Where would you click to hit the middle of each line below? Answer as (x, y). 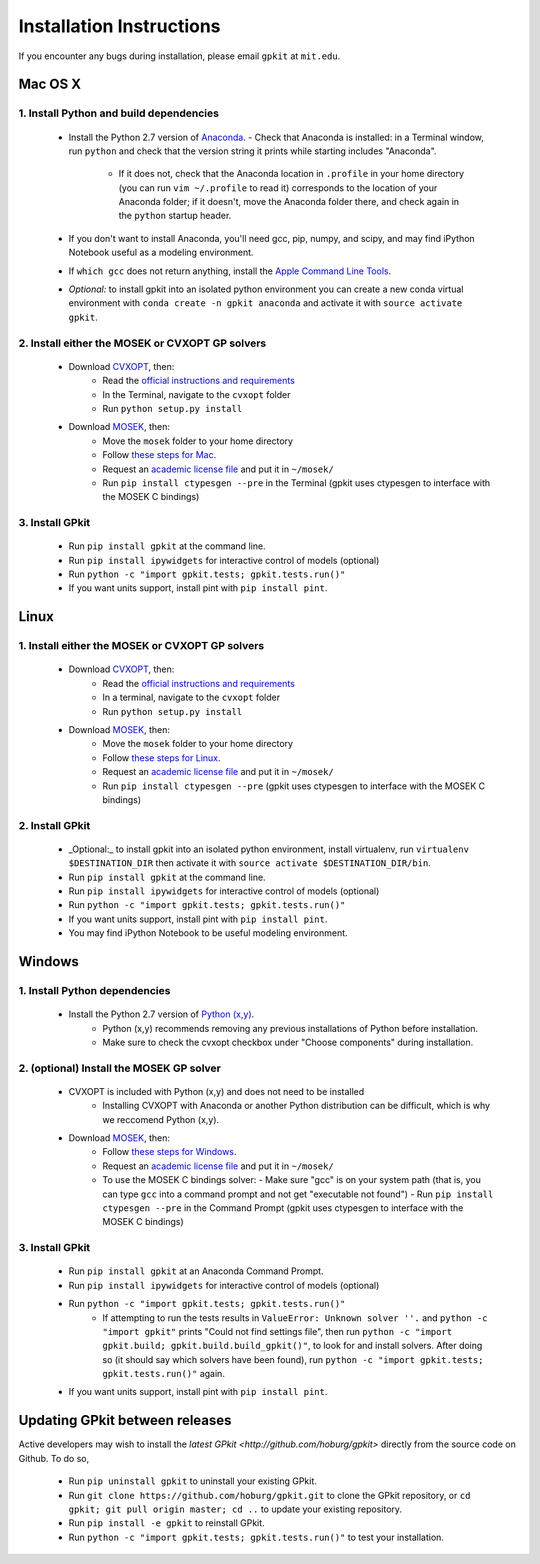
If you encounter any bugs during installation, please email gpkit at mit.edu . (179, 56)
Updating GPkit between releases (125, 1420)
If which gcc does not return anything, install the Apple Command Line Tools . (230, 271)
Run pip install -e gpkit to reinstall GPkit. (166, 1523)
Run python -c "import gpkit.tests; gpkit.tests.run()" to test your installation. (256, 1537)
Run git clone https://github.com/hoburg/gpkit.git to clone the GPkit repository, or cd (269, 1495)
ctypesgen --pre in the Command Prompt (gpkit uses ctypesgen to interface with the (283, 1208)
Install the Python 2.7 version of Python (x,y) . (161, 1014)
